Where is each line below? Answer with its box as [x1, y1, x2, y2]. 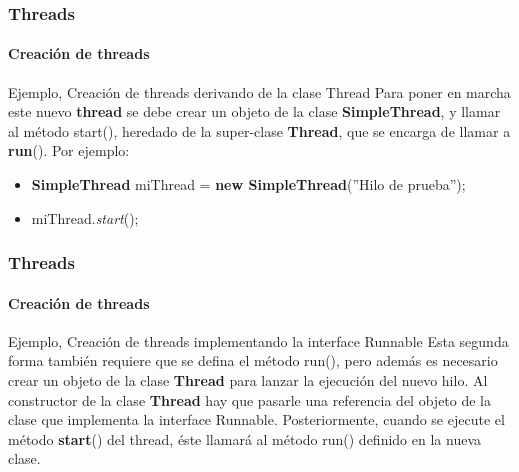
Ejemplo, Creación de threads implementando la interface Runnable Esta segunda [8, 330, 509, 351]
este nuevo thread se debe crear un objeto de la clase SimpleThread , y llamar [8, 101, 501, 122]
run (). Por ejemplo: [8, 140, 130, 161]
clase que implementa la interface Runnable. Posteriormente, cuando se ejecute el [8, 409, 505, 430]
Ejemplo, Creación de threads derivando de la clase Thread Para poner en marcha [8, 81, 511, 102]
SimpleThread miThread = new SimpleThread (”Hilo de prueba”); [31, 174, 466, 195]
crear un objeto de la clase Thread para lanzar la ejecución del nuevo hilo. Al [8, 370, 488, 391]
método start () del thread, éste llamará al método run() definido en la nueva [8, 428, 481, 449]
